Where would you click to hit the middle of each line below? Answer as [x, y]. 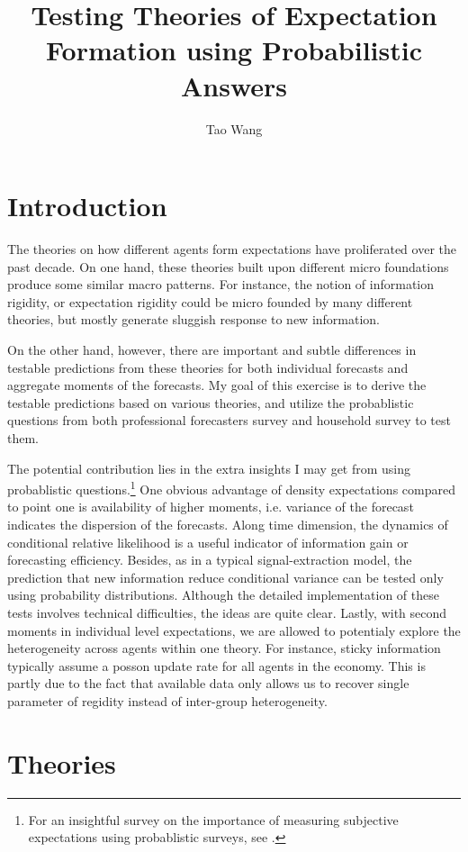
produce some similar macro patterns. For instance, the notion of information [221, 284]
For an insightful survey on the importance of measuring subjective [213, 819]
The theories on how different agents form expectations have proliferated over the [232, 249]
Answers [234, 85]
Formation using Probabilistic [234, 50]
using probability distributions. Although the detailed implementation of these [223, 595]
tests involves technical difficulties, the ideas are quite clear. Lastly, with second [227, 612]
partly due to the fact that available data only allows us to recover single [208, 683]
